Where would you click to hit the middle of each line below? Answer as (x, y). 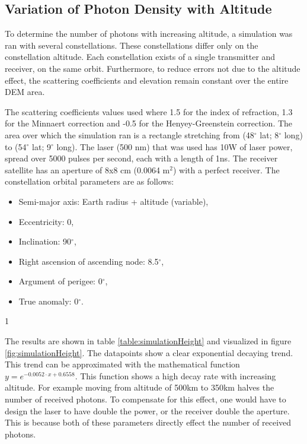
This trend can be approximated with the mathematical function (122, 364)
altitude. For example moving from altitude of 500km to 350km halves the (140, 387)
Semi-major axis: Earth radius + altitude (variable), (113, 201)
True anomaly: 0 (49, 301)
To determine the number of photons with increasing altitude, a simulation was (149, 34)
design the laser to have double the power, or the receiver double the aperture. (147, 410)
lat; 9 (41, 146)
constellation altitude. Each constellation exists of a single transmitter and (140, 57)
